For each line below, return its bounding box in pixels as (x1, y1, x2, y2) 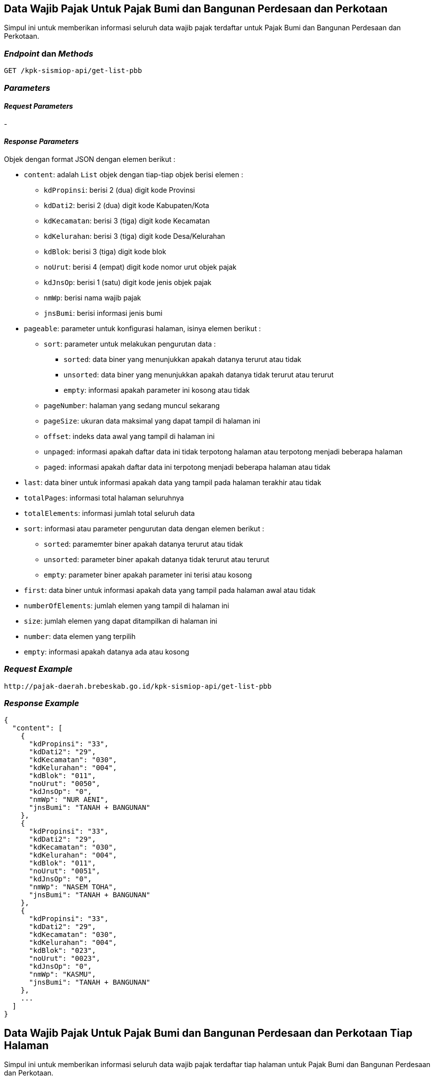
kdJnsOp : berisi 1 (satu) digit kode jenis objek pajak (44, 278, 212, 287)
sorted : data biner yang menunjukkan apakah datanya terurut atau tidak (63, 355, 302, 363)
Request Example (4, 664, 73, 674)
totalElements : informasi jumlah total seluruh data (24, 508, 195, 517)
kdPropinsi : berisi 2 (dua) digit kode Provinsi (44, 185, 195, 194)
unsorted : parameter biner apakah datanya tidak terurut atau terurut (44, 555, 269, 564)
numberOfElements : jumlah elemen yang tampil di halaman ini (24, 601, 229, 610)
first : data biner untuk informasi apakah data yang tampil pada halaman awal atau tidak (24, 585, 316, 594)
